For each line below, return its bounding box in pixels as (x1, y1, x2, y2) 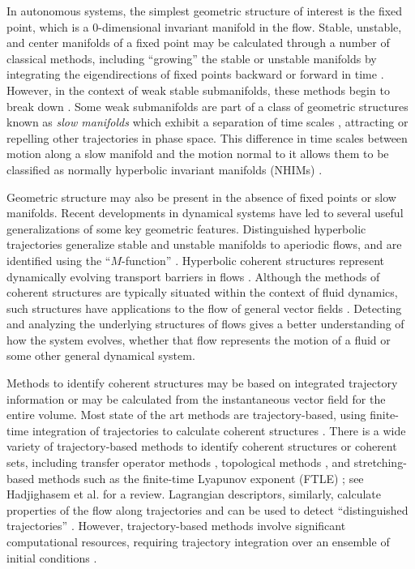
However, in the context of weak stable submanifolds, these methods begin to (6, 81, 390, 98)
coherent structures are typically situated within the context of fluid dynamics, (6, 284, 398, 301)
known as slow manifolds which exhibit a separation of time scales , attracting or (6, 113, 409, 130)
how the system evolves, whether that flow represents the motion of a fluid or (6, 331, 391, 348)
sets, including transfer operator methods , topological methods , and (6, 454, 351, 471)
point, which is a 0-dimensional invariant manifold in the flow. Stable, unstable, (6, 18, 402, 35)
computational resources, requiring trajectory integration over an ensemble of (6, 533, 390, 550)
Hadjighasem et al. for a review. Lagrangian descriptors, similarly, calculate (6, 486, 381, 503)
